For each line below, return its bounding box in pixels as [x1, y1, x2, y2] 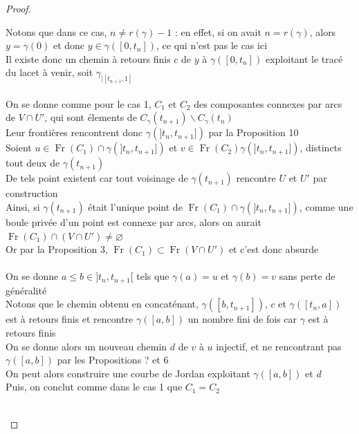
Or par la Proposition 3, [6, 242, 108, 256]
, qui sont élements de [44, 110, 137, 124]
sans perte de [279, 269, 335, 283]
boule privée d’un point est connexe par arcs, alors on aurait [6, 215, 261, 229]
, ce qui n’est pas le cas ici [156, 38, 268, 53]
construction [6, 186, 58, 200]
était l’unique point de [88, 200, 183, 214]
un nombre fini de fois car [187, 312, 297, 326]
